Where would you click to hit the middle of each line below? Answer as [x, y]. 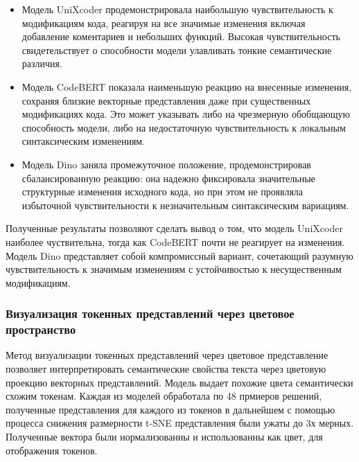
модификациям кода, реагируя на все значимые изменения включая [164, 23]
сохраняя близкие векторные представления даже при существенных [166, 100]
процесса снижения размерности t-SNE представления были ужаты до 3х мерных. [180, 423]
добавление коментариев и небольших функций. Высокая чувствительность [181, 36]
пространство [41, 329]
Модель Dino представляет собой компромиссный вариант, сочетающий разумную [179, 255]
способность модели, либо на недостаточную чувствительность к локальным [184, 127]
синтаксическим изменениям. [84, 141]
